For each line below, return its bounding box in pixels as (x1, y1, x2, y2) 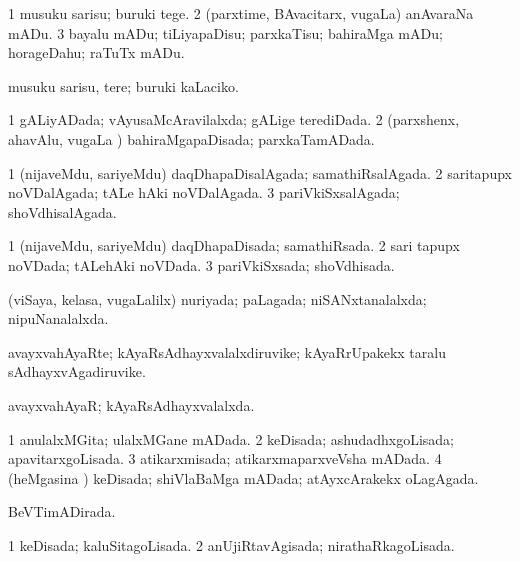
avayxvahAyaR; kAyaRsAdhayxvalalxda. (8, 394, 255, 415)
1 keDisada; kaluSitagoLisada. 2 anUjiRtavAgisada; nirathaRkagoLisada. (8, 534, 455, 555)
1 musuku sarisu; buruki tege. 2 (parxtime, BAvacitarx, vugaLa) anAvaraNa (8, 3, 474, 23)
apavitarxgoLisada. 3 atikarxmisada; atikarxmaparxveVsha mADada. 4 (8, 448, 442, 469)
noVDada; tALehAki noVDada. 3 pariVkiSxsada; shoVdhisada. (8, 254, 395, 275)
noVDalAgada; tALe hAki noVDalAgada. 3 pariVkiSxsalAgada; (8, 182, 400, 203)
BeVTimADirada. (8, 501, 116, 522)
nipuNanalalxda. (8, 308, 109, 329)
